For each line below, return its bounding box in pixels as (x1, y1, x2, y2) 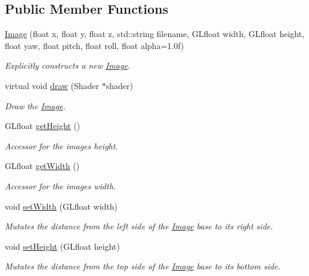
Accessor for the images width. (5, 179, 116, 192)
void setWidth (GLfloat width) (5, 200, 118, 212)
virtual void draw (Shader (5, 79, 100, 91)
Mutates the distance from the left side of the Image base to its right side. (5, 220, 273, 232)
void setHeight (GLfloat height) (5, 240, 120, 252)
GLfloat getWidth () (5, 160, 80, 172)
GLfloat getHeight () (5, 119, 81, 132)
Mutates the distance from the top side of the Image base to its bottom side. (5, 260, 280, 272)
